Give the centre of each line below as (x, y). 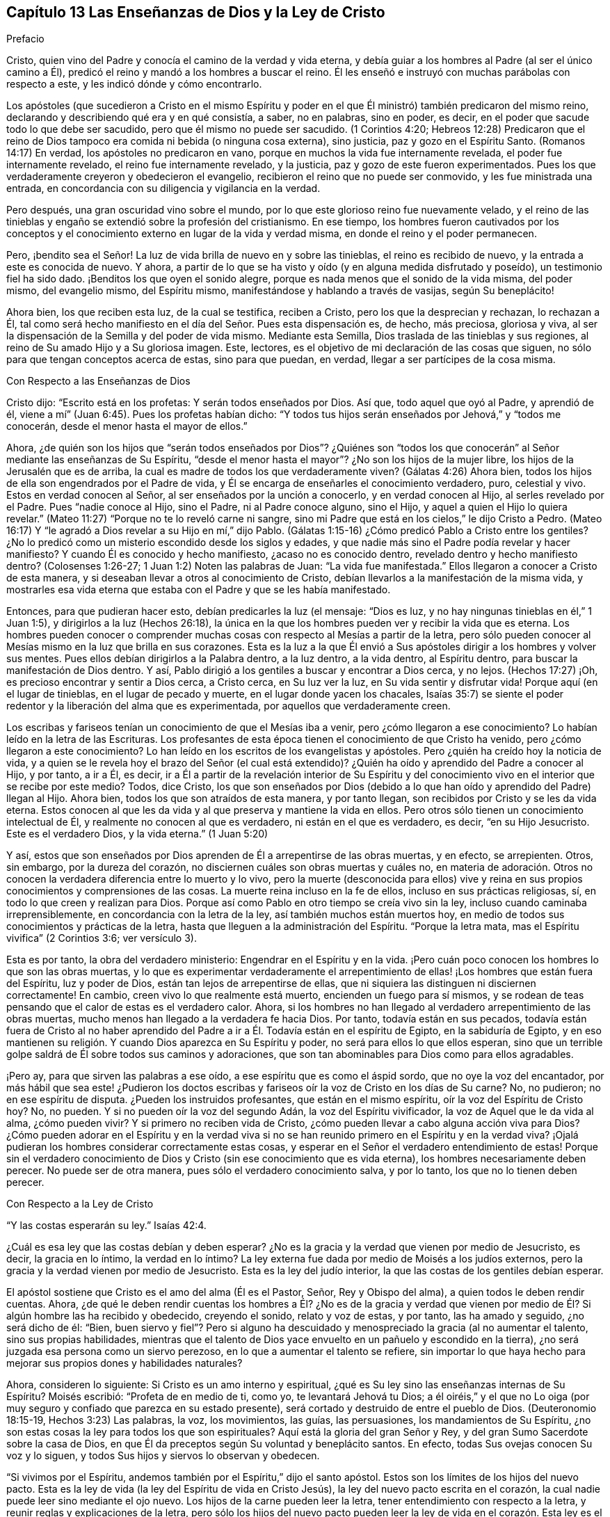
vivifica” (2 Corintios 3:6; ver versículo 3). (102, 938)
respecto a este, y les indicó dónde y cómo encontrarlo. (134, 84)
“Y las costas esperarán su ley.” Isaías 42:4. (106, 1226)
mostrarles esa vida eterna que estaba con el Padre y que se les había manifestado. (199, 590)
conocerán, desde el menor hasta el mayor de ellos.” (127, 426)
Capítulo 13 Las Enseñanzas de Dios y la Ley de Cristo (196, 12)
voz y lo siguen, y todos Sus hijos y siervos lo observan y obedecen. (163, 1456)
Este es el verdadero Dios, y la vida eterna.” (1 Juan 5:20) (137, 834)
